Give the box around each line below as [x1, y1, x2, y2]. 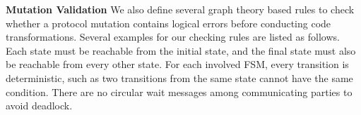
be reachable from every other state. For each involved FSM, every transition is [6, 57, 349, 72]
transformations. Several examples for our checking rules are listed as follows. [6, 29, 340, 44]
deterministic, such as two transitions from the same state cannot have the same [6, 70, 353, 85]
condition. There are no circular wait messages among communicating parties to [6, 84, 353, 99]
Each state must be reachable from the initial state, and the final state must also [6, 43, 356, 57]
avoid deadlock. [6, 98, 73, 113]
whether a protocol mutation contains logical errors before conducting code [6, 15, 331, 30]
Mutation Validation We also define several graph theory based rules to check [6, 2, 355, 16]
